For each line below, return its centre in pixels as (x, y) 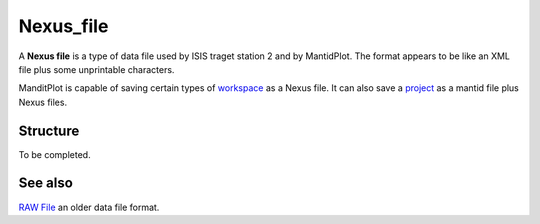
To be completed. (54, 154)
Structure (49, 130)
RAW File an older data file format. (89, 207)
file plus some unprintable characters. (96, 69)
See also (46, 183)
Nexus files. (43, 102)
